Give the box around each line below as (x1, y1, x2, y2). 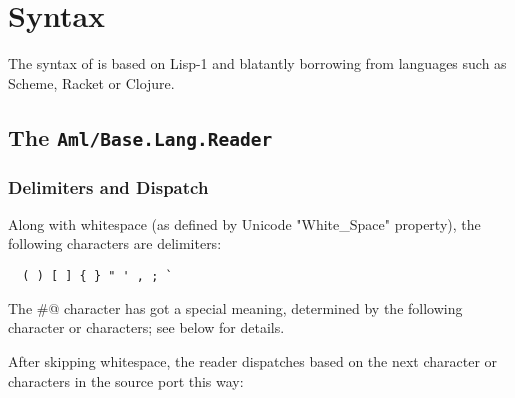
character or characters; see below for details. (8, 317, 285, 338)
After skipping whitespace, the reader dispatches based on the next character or (8, 350, 498, 371)
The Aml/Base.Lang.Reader (8, 121, 273, 152)
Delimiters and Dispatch (8, 174, 209, 199)
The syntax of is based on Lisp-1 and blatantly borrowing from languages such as (8, 53, 507, 74)
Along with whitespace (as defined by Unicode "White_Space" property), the (8, 213, 481, 234)
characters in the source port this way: (8, 370, 244, 391)
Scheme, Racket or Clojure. (8, 72, 175, 93)
